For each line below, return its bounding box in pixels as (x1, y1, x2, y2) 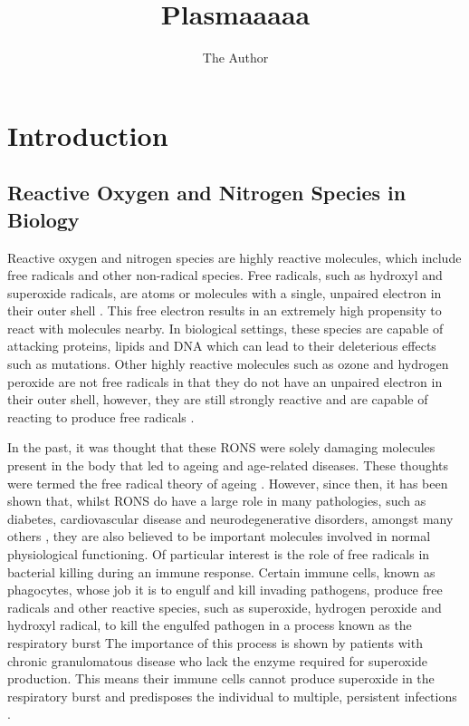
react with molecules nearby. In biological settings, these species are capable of (7, 318, 444, 337)
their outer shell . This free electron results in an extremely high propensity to (7, 301, 442, 320)
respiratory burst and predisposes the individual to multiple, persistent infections (7, 686, 457, 705)
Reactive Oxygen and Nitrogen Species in (7, 179, 407, 207)
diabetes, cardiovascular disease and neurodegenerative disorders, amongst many (7, 508, 454, 528)
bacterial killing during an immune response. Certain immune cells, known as (7, 562, 435, 581)
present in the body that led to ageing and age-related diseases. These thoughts (7, 456, 449, 475)
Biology (7, 205, 80, 233)
